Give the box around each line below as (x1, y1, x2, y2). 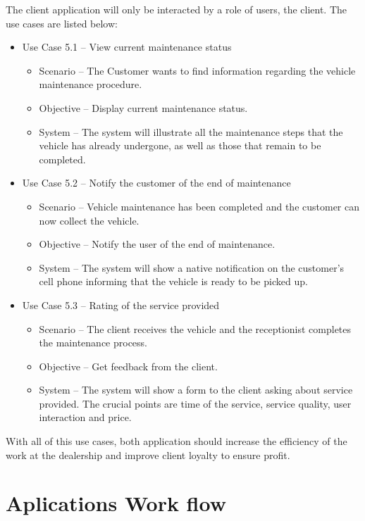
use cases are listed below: (6, 15, 118, 30)
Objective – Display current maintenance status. (39, 100, 248, 115)
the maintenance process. (39, 335, 147, 350)
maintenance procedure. (39, 77, 142, 92)
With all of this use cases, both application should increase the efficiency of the (6, 434, 347, 448)
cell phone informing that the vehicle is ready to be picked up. (39, 274, 308, 289)
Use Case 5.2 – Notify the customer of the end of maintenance (22, 175, 291, 190)
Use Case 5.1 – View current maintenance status (22, 39, 232, 54)
